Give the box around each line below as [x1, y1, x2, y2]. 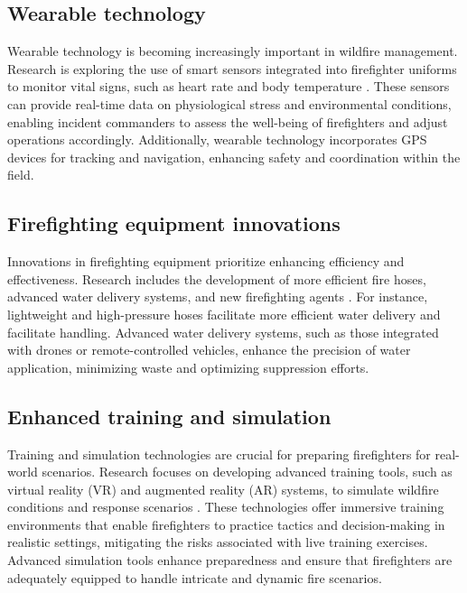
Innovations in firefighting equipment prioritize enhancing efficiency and [7, 252, 405, 271]
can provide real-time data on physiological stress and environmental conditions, [7, 94, 452, 113]
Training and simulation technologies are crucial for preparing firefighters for [7, 444, 431, 463]
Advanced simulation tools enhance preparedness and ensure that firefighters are [7, 551, 453, 570]
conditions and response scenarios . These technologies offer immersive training [7, 497, 444, 516]
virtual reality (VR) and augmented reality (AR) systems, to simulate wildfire [7, 479, 439, 498]
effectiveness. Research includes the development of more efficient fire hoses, [7, 269, 426, 288]
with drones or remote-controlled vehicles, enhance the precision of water [7, 340, 411, 359]
